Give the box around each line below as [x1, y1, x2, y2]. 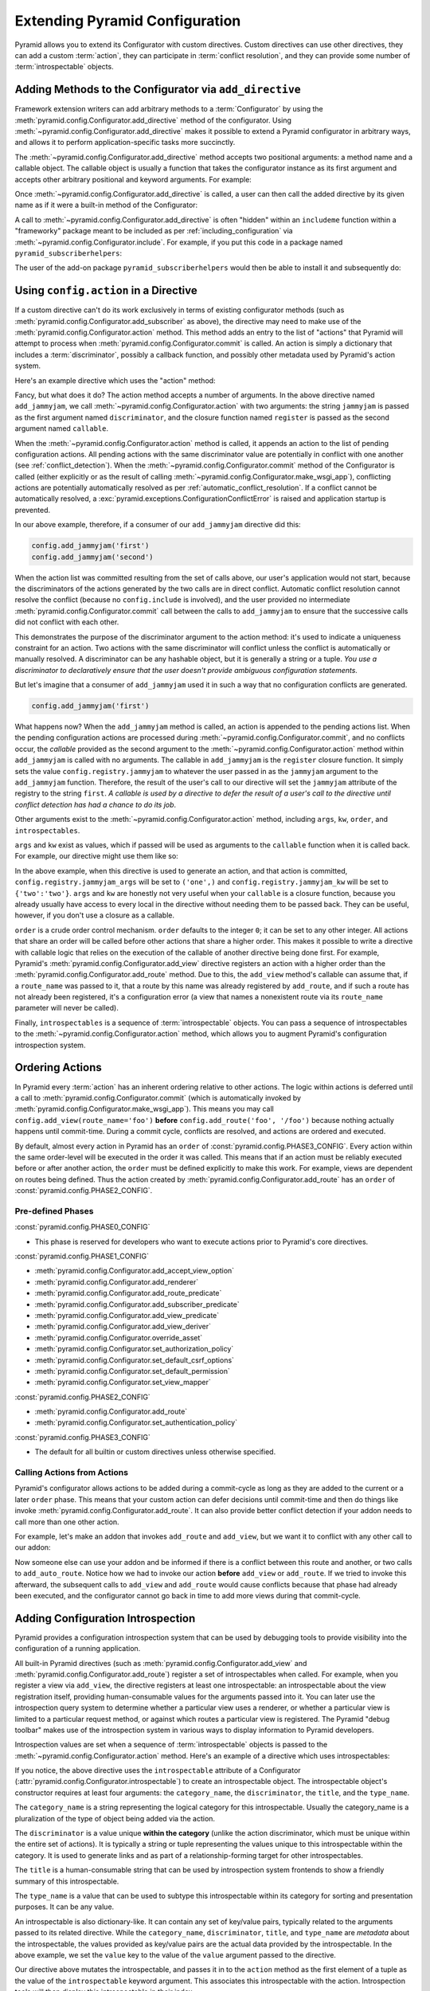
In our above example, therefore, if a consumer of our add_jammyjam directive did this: [14, 520, 302, 530]
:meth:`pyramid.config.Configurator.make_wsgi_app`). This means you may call [14, 1104, 275, 1114]
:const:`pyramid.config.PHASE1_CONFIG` [14, 1251, 150, 1261]
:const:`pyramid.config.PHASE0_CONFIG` [14, 1222, 150, 1232]
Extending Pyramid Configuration [14, 12, 241, 29]
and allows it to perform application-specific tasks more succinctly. [14, 138, 236, 147]
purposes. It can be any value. [14, 1902, 115, 1911]
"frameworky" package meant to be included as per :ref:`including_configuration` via [14, 226, 294, 236]
